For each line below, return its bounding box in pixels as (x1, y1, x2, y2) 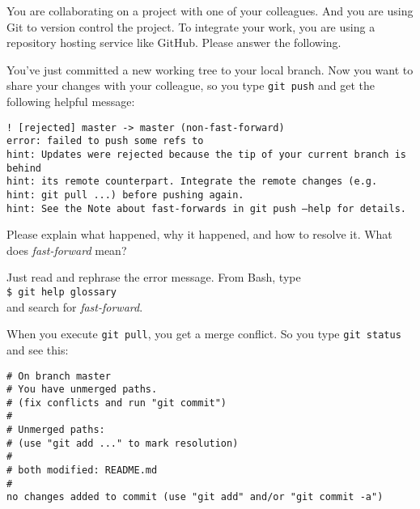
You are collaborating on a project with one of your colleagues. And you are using (6, 2, 414, 19)
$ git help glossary (6, 286, 117, 298)
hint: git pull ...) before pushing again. (6, 189, 244, 201)
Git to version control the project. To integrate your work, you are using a (6, 18, 375, 35)
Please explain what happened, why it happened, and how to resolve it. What (6, 226, 392, 243)
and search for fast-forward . (6, 298, 143, 315)
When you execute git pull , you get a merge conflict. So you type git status (6, 325, 401, 342)
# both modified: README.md (6, 464, 158, 477)
